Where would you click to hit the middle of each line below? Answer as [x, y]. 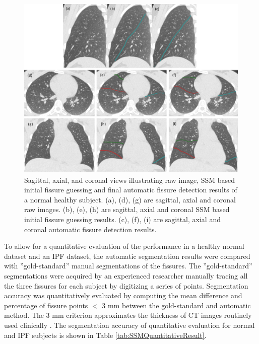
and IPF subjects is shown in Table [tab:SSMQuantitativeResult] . [105, 335]
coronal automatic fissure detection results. [90, 229]
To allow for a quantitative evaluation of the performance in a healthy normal [124, 246]
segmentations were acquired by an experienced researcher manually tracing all [126, 275]
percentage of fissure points [46, 305]
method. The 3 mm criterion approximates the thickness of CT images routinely [128, 315]
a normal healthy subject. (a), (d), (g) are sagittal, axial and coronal [130, 199]
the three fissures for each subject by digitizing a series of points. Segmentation [126, 285]
